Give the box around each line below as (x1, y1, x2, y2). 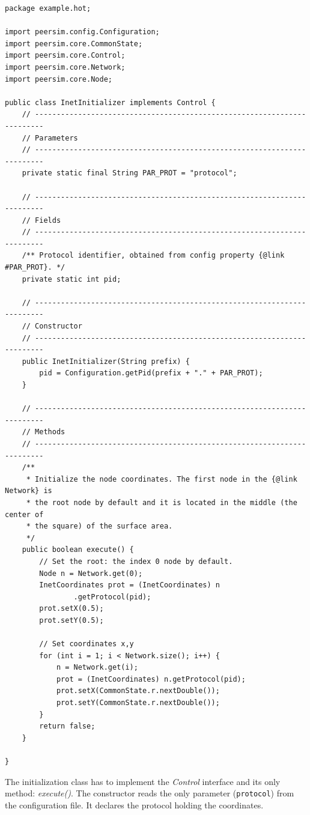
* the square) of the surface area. (26, 522, 173, 531)
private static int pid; (22, 274, 121, 283)
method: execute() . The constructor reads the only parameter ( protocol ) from (5, 787, 294, 799)
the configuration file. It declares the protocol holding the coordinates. (5, 798, 264, 811)
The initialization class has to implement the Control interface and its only (5, 775, 281, 787)
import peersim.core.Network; (5, 62, 126, 71)
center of (5, 510, 44, 519)
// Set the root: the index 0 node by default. (39, 557, 233, 566)
